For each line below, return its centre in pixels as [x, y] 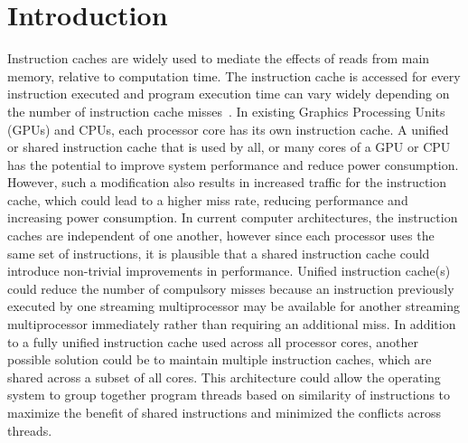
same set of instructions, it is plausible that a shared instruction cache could [219, 253]
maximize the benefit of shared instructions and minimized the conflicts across [225, 412]
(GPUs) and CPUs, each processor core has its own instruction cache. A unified [228, 129]
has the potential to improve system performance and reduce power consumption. [233, 164]
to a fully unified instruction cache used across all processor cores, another [213, 341]
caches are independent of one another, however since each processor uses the [221, 236]
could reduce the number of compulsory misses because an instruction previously [231, 288]
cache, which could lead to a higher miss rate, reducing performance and [208, 199]
